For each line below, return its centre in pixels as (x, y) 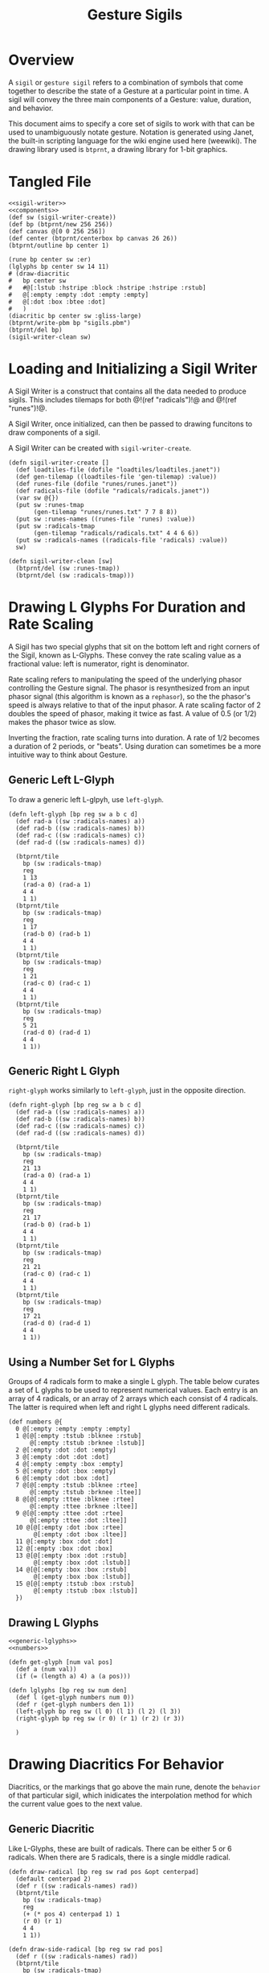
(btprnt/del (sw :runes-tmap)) (68, 568)
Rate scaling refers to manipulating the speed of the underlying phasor (125, 679)
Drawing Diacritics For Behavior (116, 1765)
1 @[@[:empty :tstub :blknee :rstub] (79, 1436)
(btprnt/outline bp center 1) (59, 245)
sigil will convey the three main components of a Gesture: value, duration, (130, 99)
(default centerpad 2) (53, 1879)
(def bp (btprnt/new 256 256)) (61, 224)
